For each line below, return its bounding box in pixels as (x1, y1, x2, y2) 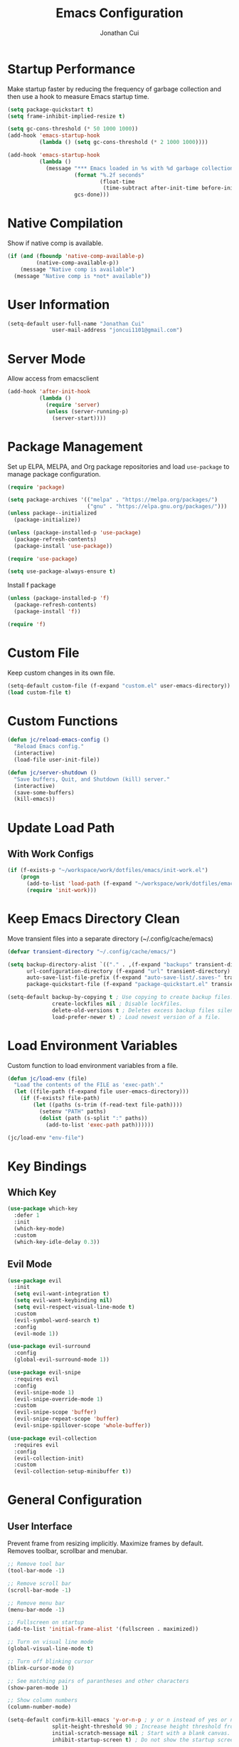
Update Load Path (7, 819, 115, 836)
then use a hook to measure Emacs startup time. (7, 92, 149, 100)
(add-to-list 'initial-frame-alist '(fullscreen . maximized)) (7, 1626, 199, 1633)
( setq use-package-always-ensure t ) (7, 568, 116, 575)
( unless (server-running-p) (45, 408, 129, 415)
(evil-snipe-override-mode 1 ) (14, 1395, 103, 1403)
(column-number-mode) (7, 1704, 72, 1711)
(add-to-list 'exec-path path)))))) (45, 1121, 154, 1129)
